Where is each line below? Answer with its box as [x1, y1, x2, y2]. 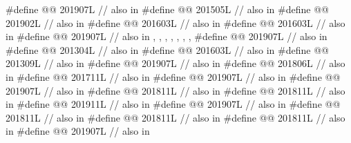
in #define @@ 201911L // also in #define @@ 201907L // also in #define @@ [6, 97, 341, 111]
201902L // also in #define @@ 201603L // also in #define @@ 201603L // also [6, 15, 345, 30]
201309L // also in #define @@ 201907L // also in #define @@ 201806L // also [6, 56, 345, 70]
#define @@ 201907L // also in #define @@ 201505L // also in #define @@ [6, 2, 329, 16]
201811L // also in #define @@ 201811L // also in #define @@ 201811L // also [6, 110, 345, 124]
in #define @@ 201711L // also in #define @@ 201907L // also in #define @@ [6, 69, 341, 84]
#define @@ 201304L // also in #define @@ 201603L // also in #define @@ [6, 42, 329, 57]
